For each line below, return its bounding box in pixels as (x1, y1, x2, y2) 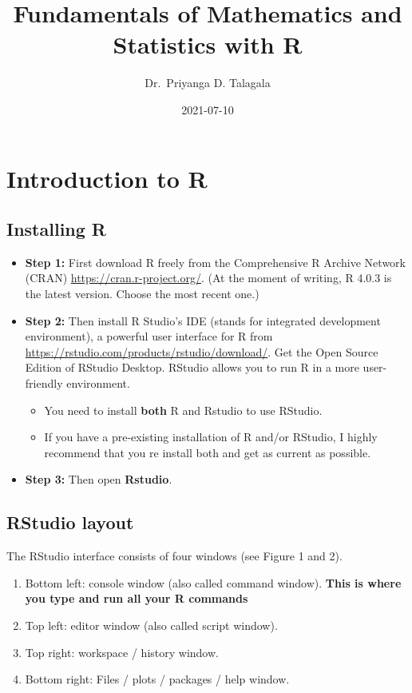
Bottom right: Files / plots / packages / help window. (25, 671, 290, 687)
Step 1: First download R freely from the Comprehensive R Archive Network (25, 253, 406, 270)
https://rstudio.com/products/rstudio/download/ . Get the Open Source (25, 343, 378, 360)
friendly (25, 375, 63, 392)
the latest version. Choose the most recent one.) (25, 285, 259, 302)
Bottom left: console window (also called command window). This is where (25, 574, 402, 591)
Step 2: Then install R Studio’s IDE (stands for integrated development (25, 312, 381, 329)
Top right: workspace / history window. (25, 643, 219, 660)
